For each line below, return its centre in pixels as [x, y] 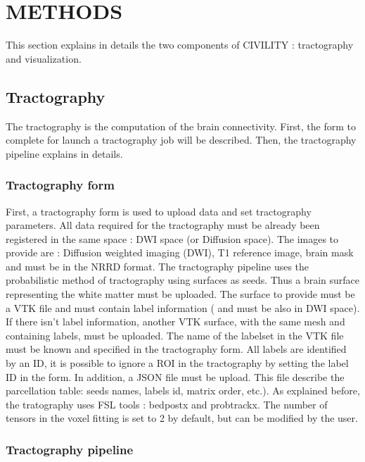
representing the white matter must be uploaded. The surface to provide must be [180, 294]
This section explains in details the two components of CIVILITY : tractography [180, 45]
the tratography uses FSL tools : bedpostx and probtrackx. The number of [167, 404]
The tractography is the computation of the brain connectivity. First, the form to [181, 126]
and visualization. [44, 58]
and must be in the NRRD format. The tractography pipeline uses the [158, 266]
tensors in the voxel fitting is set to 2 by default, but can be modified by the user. [182, 418]
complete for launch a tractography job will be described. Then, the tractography [181, 140]
